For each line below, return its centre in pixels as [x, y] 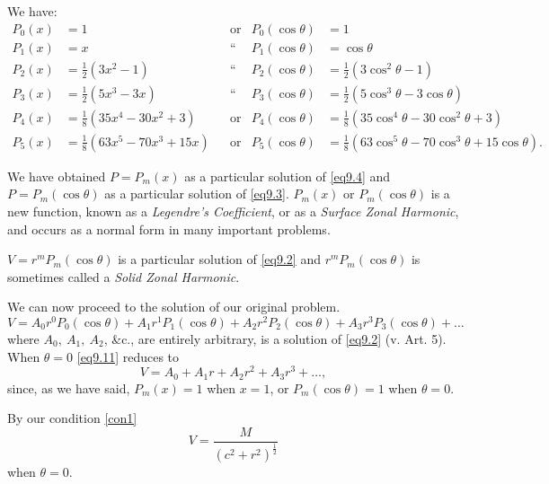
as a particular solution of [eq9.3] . [197, 194]
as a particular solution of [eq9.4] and [288, 176]
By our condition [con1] [72, 418]
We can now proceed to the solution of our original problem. [174, 307]
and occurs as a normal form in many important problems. [169, 229]
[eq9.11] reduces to [128, 356]
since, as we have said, [69, 387]
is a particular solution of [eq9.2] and [219, 259]
